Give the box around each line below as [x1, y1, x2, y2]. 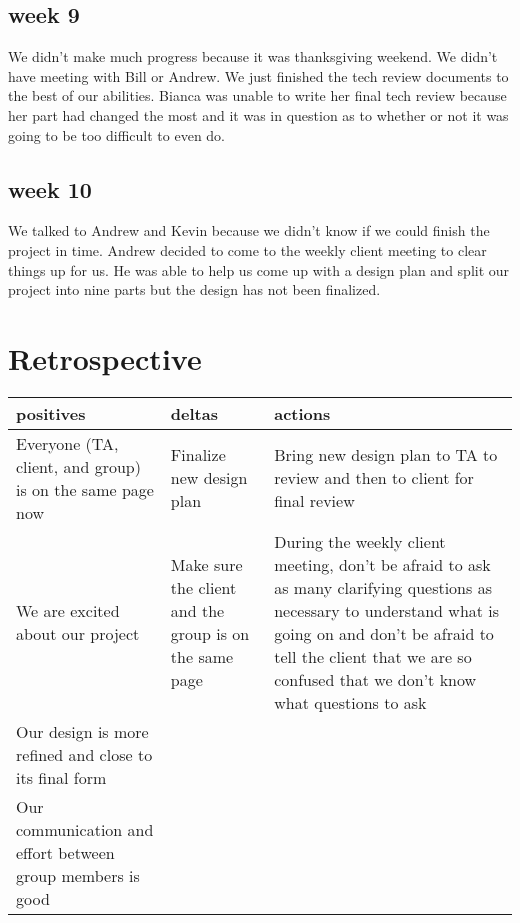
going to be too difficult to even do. [8, 124, 225, 145]
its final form [16, 765, 107, 789]
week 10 [8, 173, 92, 204]
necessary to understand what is [274, 598, 500, 622]
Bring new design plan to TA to [274, 443, 498, 467]
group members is [16, 863, 140, 887]
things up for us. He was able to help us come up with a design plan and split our [8, 259, 510, 280]
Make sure [170, 552, 243, 576]
